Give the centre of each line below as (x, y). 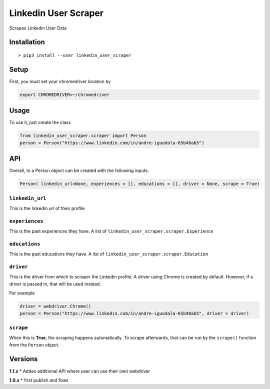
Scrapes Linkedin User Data (38, 28)
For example (22, 293)
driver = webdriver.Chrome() (55, 306)
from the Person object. (34, 344)
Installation (27, 42)
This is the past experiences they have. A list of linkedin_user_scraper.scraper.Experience (111, 231)
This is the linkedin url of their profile (47, 208)
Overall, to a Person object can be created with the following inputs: (79, 170)
